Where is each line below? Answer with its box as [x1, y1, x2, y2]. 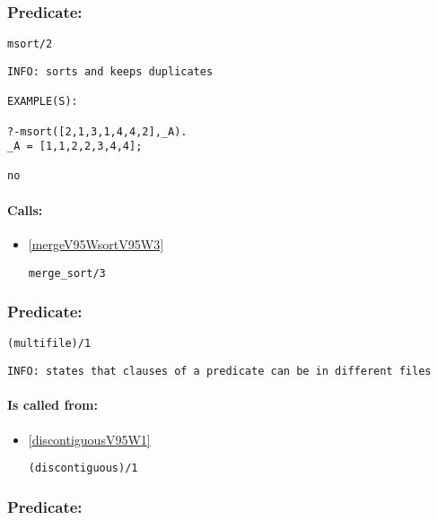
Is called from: [7, 395, 98, 414]
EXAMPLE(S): [7, 95, 78, 108]
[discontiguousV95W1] [28, 429, 151, 448]
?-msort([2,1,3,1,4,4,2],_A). [7, 125, 188, 138]
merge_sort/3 [28, 266, 106, 280]
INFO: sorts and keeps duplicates [7, 65, 214, 78]
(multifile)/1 [7, 337, 92, 351]
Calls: [7, 200, 43, 219]
